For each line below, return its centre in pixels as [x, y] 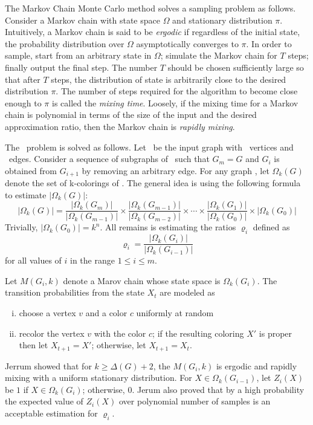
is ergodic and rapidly [257, 365]
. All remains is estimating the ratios [168, 227]
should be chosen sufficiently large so [236, 67]
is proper [276, 333]
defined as [271, 227]
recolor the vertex [52, 333]
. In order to [269, 43]
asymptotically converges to [187, 43]
